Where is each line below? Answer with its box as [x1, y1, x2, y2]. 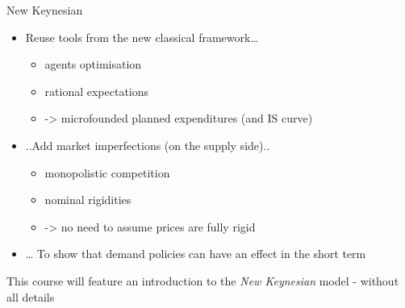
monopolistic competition [44, 164, 170, 181]
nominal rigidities [44, 191, 132, 208]
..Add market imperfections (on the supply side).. [25, 136, 270, 153]
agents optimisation [44, 56, 142, 73]
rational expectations [44, 82, 149, 99]
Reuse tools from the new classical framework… [25, 28, 258, 45]
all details [6, 288, 55, 305]
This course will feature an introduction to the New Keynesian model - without [6, 272, 399, 289]
